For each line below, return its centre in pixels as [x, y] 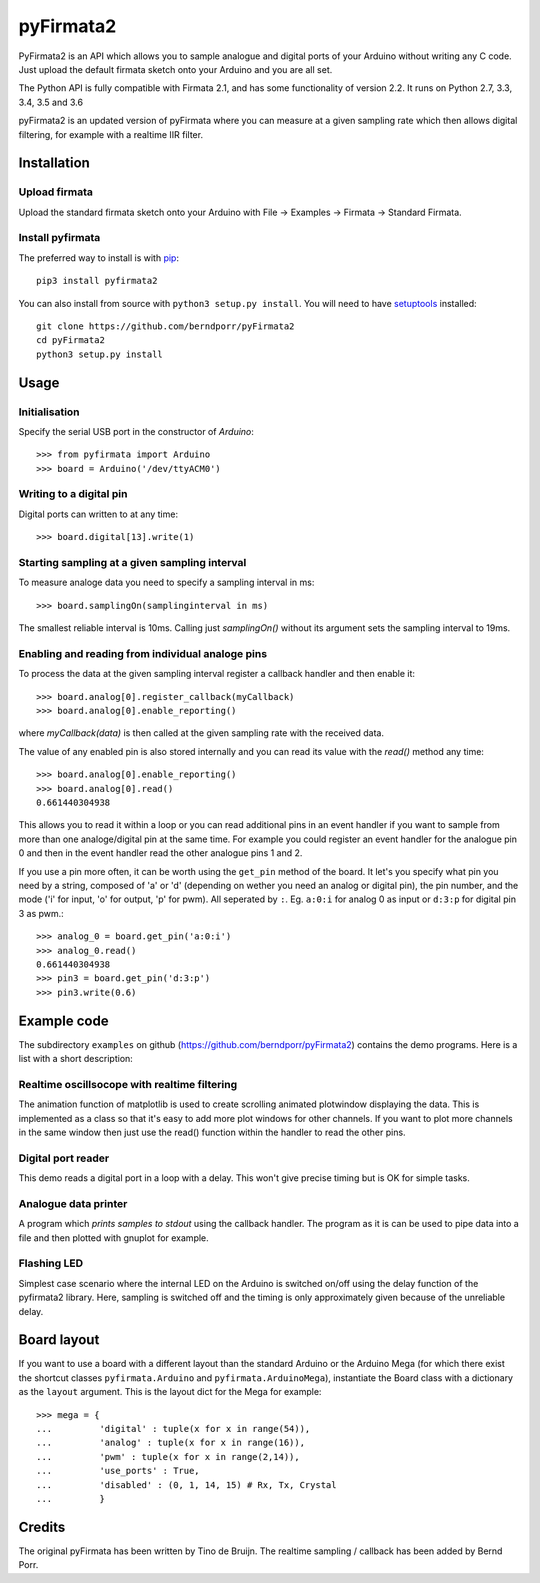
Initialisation [49, 412]
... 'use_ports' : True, [118, 1471]
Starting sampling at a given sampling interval [132, 562]
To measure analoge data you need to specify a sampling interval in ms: [166, 582]
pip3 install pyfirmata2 [97, 281]
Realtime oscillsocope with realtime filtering [128, 1084]
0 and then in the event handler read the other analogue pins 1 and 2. [160, 853]
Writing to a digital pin [73, 494]
